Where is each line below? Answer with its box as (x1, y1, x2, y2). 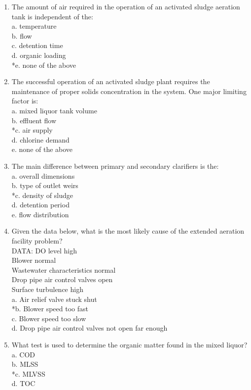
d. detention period (11, 199, 70, 210)
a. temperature (11, 21, 57, 31)
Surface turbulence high (11, 284, 83, 294)
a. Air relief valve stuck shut (11, 293, 97, 304)
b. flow (11, 30, 32, 41)
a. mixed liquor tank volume (11, 105, 97, 115)
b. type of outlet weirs (11, 180, 78, 191)
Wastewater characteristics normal (11, 264, 116, 275)
